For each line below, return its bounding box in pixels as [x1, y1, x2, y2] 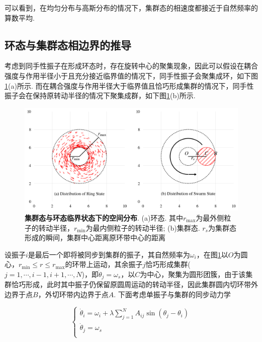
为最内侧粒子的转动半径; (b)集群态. [85, 222, 200, 233]
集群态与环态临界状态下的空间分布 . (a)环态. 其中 [25, 212, 183, 223]
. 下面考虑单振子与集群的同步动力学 [114, 289, 231, 299]
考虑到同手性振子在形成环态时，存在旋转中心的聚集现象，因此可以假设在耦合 [5, 60, 258, 71]
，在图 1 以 [196, 249, 228, 259]
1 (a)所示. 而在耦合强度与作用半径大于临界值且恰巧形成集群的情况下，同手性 [5, 80, 254, 91]
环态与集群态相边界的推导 [5, 37, 131, 52]
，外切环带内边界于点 [38, 289, 109, 299]
